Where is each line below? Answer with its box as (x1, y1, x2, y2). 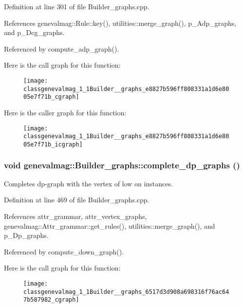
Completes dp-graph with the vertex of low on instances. (4, 178, 173, 188)
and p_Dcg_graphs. (4, 27, 65, 37)
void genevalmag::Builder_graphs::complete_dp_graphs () (4, 159, 240, 171)
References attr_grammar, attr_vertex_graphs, (4, 211, 147, 221)
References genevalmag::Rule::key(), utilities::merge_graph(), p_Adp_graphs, (4, 18, 237, 28)
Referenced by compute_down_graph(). (4, 246, 124, 256)
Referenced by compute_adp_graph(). (4, 43, 119, 54)
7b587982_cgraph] (23, 296, 79, 304)
